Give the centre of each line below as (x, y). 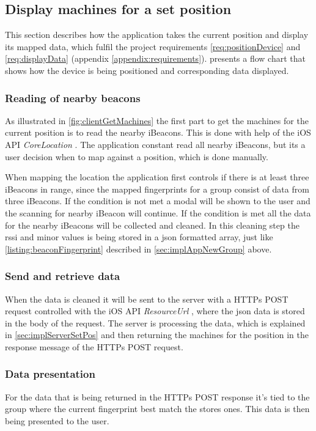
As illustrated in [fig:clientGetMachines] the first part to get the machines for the (157, 120)
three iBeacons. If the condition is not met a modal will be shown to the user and (158, 201)
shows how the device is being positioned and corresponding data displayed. (147, 70)
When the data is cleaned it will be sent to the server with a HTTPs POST (147, 299)
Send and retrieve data (63, 276)
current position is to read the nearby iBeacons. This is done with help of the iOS (158, 132)
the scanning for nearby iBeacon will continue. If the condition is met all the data (158, 212)
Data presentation (50, 374)
